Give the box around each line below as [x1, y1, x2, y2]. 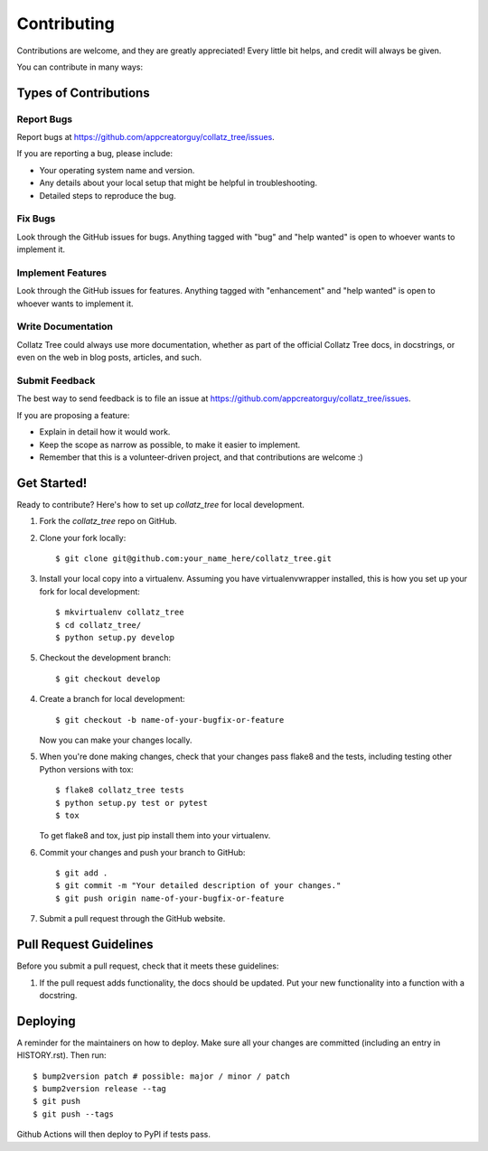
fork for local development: [39, 585, 140, 596]
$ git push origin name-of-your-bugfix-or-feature [55, 893, 285, 903]
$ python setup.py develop [55, 632, 175, 642]
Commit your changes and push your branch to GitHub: [39, 847, 246, 857]
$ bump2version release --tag [33, 1084, 167, 1093]
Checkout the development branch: [39, 652, 172, 663]
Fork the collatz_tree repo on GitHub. [39, 516, 177, 527]
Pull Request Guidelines [16, 937, 154, 952]
